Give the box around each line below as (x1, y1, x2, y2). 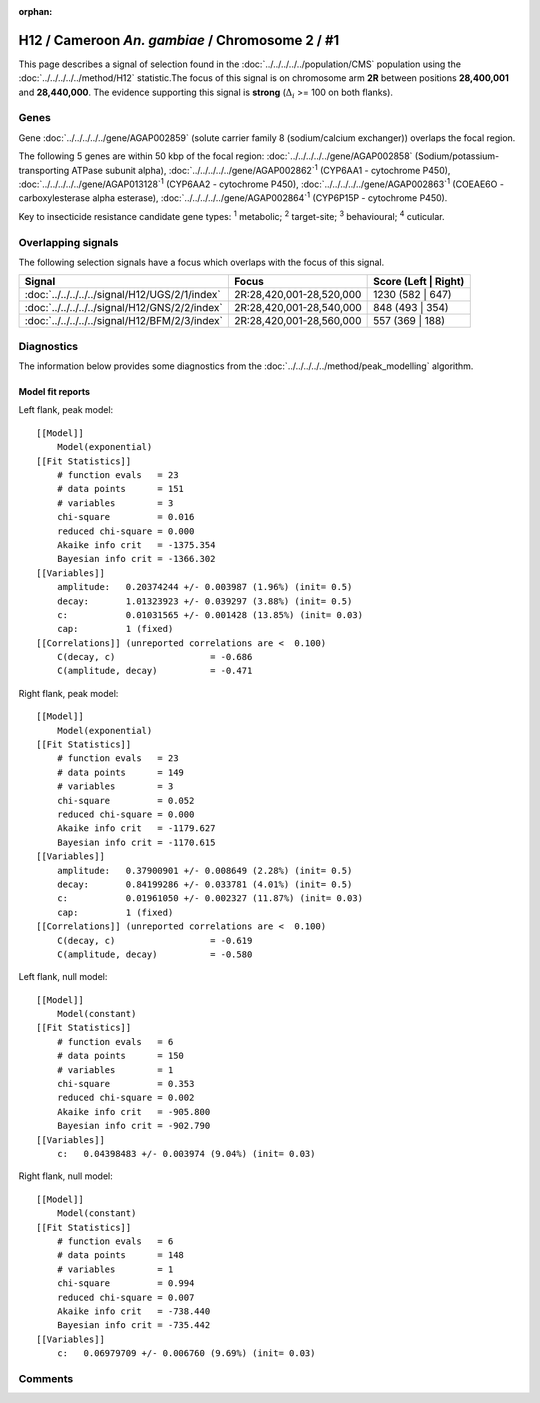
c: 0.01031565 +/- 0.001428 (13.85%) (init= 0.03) (56, 609, 364, 620)
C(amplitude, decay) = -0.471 (56, 665, 253, 677)
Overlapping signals (18, 235, 119, 249)
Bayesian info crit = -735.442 (56, 1320, 211, 1331)
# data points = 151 (56, 483, 185, 495)
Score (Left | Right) (373, 275, 465, 289)
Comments (18, 1371, 74, 1385)
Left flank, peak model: (18, 404, 114, 416)
